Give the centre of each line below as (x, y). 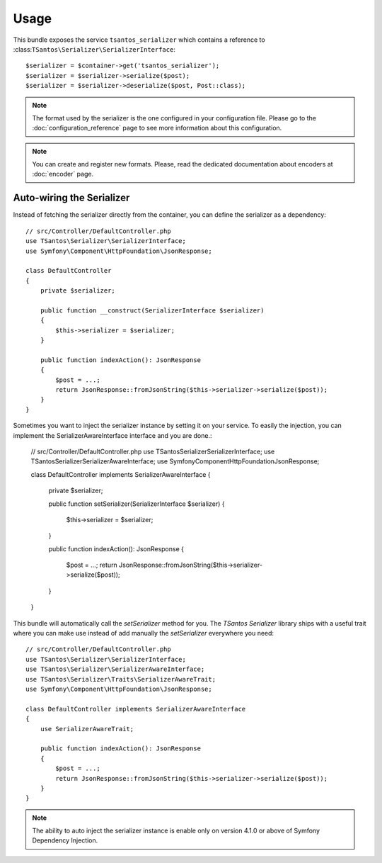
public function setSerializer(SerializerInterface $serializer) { (137, 504)
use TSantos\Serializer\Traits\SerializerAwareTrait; (121, 679)
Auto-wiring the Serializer (71, 198)
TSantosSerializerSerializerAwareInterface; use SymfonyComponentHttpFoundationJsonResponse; (175, 461)
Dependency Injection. (65, 840)
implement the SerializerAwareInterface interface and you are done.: (112, 435)
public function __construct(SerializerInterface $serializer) (152, 310)
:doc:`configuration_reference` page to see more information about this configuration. (157, 128)
